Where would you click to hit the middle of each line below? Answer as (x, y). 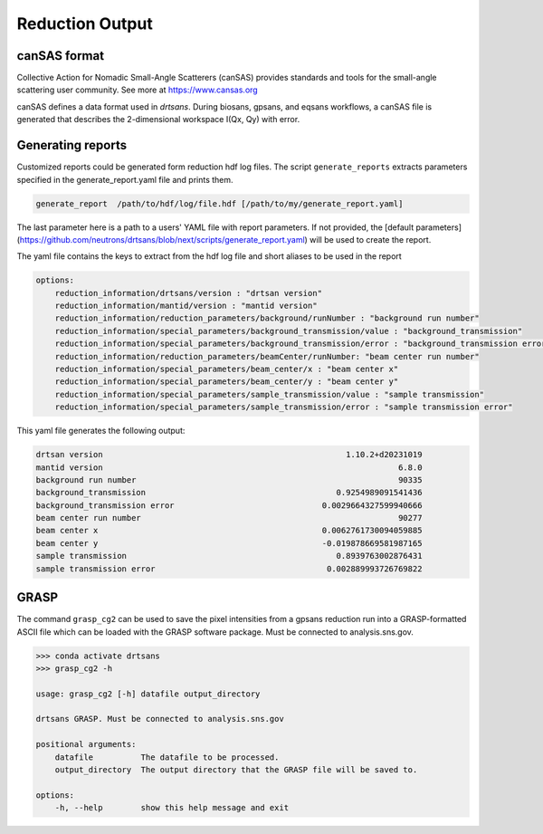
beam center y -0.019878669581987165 (229, 543)
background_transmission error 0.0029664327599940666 (229, 505)
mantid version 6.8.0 (229, 467)
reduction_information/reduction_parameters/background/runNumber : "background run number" (267, 318)
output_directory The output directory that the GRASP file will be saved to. (236, 770)
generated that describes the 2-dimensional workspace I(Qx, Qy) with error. (158, 120)
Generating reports (71, 145)
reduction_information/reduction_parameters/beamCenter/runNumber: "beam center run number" (267, 356)
